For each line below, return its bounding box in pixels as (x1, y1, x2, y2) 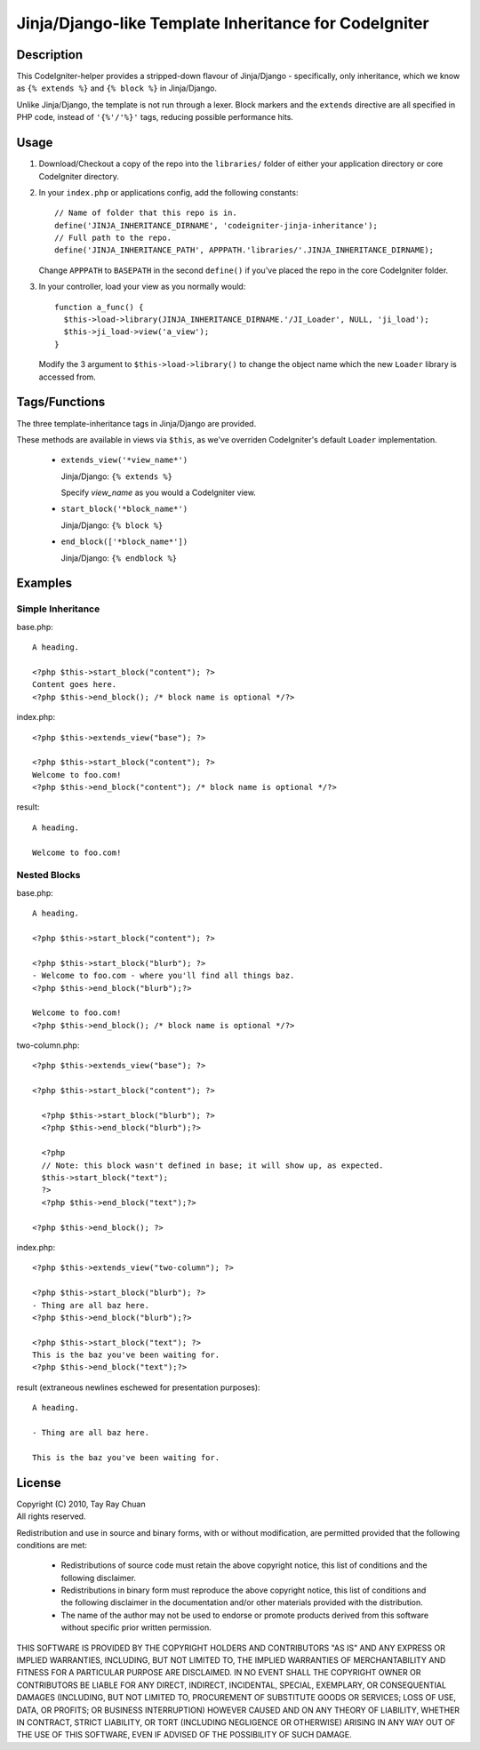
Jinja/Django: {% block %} (60, 520, 164, 531)
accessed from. (38, 372, 97, 382)
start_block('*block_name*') (60, 504, 188, 515)
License (16, 1475, 61, 1490)
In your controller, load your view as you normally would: (38, 281, 246, 292)
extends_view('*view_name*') (60, 455, 188, 466)
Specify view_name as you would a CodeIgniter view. (60, 487, 257, 498)
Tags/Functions (16, 395, 106, 410)
